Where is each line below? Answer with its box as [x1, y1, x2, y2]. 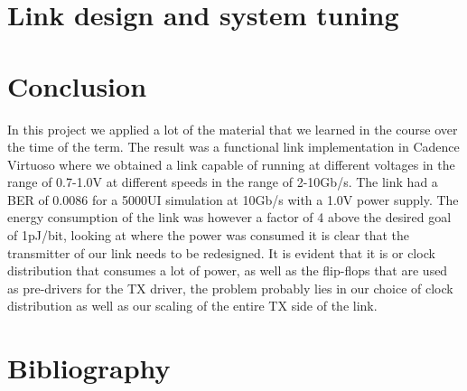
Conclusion [7, 67, 147, 104]
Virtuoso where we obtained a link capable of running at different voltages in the [7, 154, 455, 173]
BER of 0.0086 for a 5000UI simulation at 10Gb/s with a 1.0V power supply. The [7, 190, 459, 209]
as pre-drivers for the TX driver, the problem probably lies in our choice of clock [7, 278, 453, 297]
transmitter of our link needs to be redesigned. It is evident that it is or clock [7, 243, 435, 262]
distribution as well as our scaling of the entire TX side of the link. [7, 296, 378, 315]
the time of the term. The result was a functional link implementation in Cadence [7, 137, 460, 156]
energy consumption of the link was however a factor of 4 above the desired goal [7, 208, 452, 227]
